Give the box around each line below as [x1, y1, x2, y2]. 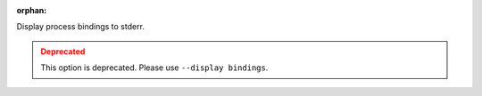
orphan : [16, 5, 47, 15]
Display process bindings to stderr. [16, 21, 145, 32]
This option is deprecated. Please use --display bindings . [40, 62, 269, 73]
